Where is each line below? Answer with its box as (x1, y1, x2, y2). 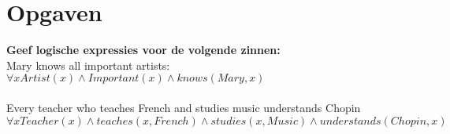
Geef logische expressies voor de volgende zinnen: (6, 42, 281, 58)
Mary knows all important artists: (6, 56, 170, 73)
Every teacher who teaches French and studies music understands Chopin (6, 99, 361, 115)
